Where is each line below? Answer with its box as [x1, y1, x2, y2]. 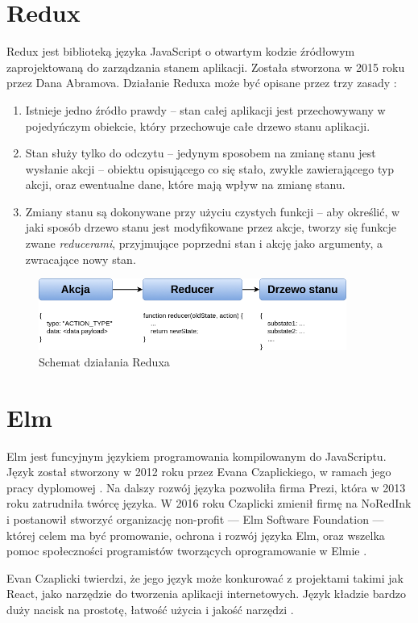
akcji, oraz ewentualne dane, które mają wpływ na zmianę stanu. [25, 176, 346, 193]
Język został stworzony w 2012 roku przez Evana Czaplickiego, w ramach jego [6, 463, 391, 480]
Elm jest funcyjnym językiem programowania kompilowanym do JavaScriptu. [6, 447, 387, 464]
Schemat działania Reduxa [39, 353, 170, 370]
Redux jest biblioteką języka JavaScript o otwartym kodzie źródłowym [6, 43, 355, 60]
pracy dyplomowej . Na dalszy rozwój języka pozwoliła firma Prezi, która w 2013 [6, 479, 406, 495]
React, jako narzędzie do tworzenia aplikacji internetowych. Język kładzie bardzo [6, 585, 407, 602]
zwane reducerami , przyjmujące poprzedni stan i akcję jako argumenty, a [25, 235, 383, 252]
